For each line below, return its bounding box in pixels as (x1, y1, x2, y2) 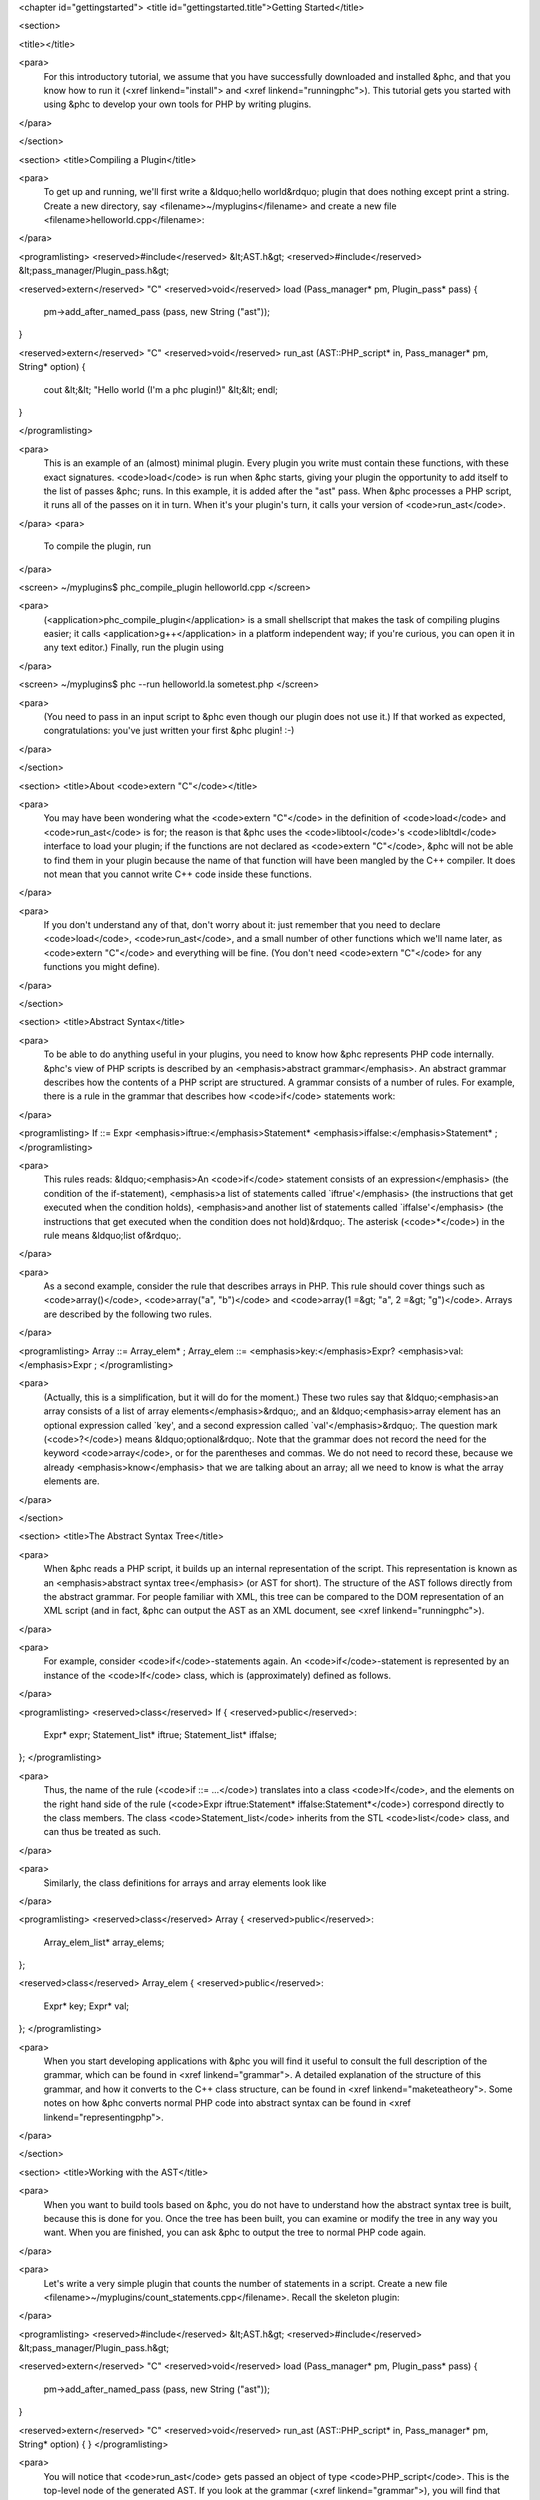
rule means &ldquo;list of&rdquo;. (43, 1229, 182, 1241)
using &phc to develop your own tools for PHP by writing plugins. (43, 98, 312, 110)
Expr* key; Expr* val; (43, 2000, 130, 2012)
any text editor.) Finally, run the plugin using (43, 641, 224, 654)
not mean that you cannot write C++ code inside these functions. (43, 868, 312, 880)
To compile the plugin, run (43, 540, 152, 552)
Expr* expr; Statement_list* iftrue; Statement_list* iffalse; (43, 1729, 277, 1741)
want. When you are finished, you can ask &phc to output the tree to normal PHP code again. (43, 2226, 427, 2239)
